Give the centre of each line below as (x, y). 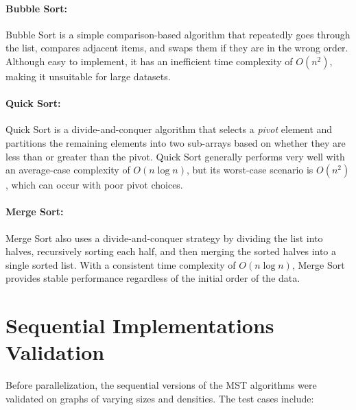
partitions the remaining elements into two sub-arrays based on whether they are (176, 142)
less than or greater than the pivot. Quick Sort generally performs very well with (175, 156)
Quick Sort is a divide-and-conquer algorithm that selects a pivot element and (169, 129)
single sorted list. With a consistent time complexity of (121, 264)
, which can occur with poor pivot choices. (94, 185)
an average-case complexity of (68, 170)
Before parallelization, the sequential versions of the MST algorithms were (161, 385)
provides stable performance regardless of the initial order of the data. (153, 278)
